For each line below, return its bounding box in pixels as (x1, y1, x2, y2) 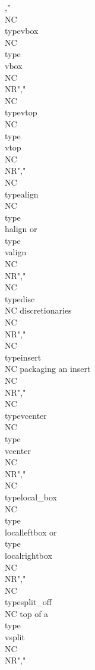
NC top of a (5, 607, 49, 619)
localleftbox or (5, 525, 57, 538)
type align (5, 187, 39, 200)
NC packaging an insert (5, 362, 91, 375)
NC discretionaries (5, 304, 72, 317)
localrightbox (5, 549, 52, 561)
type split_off (5, 596, 52, 608)
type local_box (5, 490, 57, 503)
